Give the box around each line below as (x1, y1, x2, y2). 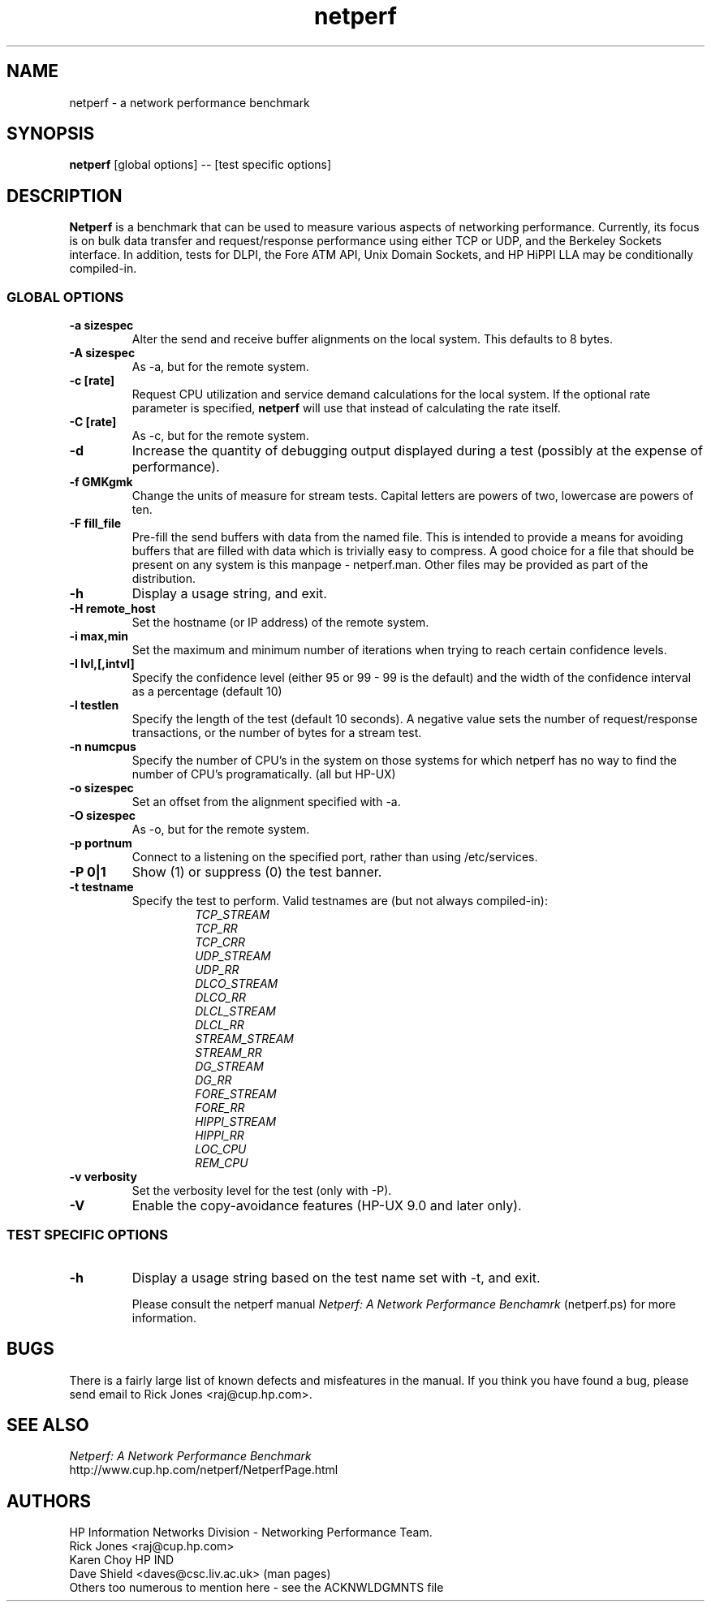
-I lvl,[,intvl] (69, 657, 135, 671)
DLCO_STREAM (195, 976, 278, 991)
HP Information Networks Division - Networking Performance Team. (69, 1525, 433, 1540)
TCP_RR (195, 921, 238, 936)
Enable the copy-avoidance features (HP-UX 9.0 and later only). (131, 1197, 522, 1214)
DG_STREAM (195, 1059, 264, 1074)
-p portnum (69, 836, 132, 851)
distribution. (131, 571, 196, 586)
